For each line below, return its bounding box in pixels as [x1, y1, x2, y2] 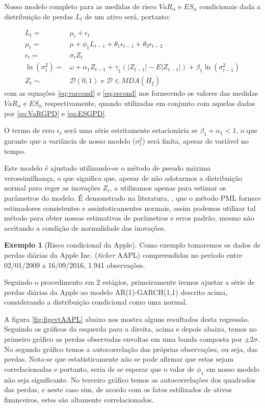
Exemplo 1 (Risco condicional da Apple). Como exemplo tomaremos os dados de [4, 239, 261, 250]
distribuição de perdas [4, 11, 73, 21]
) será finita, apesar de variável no [142, 135, 249, 146]
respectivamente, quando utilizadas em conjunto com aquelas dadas [44, 97, 255, 108]
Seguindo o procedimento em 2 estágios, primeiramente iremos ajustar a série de [4, 277, 255, 287]
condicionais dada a [199, 1, 261, 11]
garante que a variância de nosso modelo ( [4, 135, 136, 146]
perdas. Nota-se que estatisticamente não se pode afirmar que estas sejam [4, 353, 234, 364]
